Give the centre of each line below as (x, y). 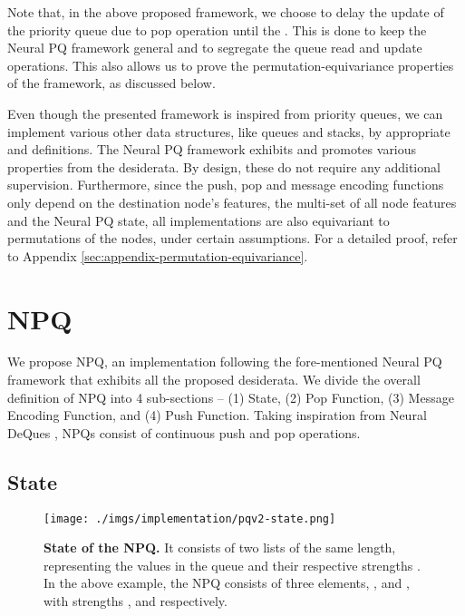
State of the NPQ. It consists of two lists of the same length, (220, 548)
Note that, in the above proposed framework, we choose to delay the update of (226, 12)
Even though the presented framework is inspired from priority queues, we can (225, 113)
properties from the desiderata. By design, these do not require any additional (224, 166)
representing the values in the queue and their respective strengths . (232, 565)
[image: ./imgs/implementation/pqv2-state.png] (190, 518)
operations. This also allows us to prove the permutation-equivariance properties (231, 65)
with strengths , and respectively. (136, 601)
